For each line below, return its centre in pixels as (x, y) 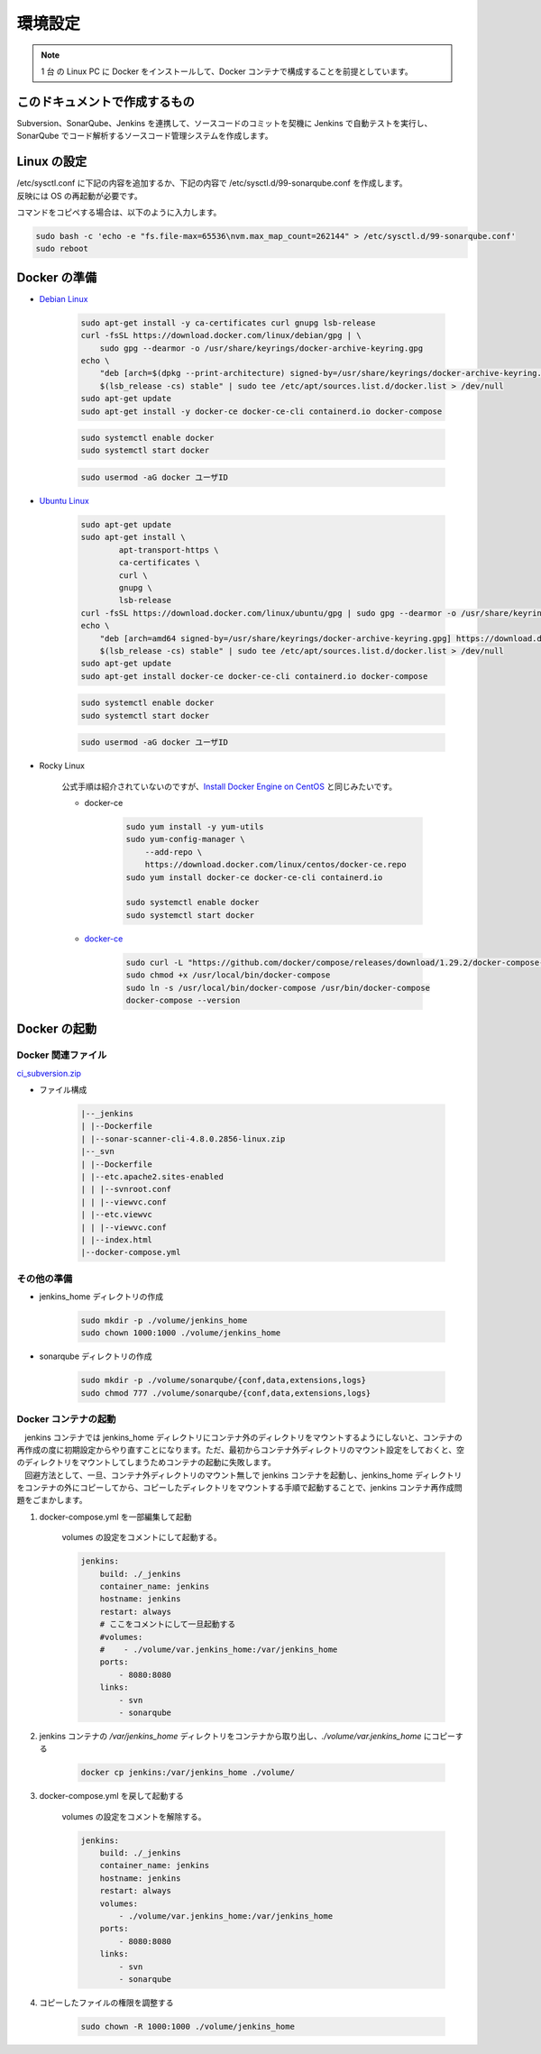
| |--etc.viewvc (117, 1215)
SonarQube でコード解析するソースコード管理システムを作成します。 (145, 136)
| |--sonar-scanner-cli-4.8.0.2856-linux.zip (183, 1139)
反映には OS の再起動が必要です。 (80, 196)
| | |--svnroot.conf (126, 1189)
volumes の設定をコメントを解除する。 (134, 1816)
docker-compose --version (183, 1000)
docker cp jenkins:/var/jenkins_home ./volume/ (188, 1773)
